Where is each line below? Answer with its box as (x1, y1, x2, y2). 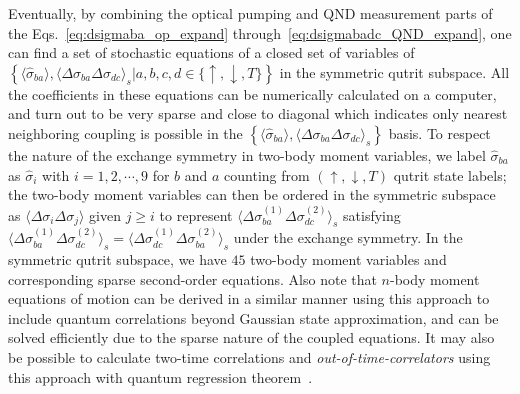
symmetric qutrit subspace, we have (8, 248, 227, 269)
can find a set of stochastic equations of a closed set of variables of (8, 42, 415, 63)
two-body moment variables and (250, 248, 447, 269)
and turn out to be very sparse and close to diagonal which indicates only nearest (8, 103, 508, 124)
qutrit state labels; (393, 164, 507, 185)
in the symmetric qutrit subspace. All (279, 61, 510, 82)
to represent (159, 204, 233, 225)
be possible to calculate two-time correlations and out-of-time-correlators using (8, 346, 491, 367)
